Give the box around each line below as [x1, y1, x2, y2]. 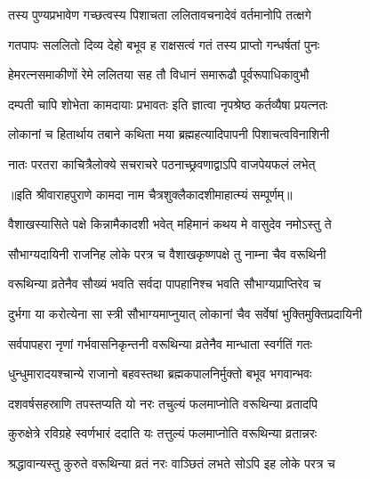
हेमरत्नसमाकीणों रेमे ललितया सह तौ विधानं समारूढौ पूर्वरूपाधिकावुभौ [8, 65, 310, 84]
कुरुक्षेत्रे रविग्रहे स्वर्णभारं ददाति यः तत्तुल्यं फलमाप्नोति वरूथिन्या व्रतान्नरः [8, 424, 318, 442]
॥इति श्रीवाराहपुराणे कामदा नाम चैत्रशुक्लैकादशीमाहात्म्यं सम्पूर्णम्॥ [8, 184, 293, 203]
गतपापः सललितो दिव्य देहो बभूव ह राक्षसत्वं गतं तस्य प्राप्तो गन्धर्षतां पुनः [8, 35, 320, 53]
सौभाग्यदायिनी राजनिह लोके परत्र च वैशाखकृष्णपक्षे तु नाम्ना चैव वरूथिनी [8, 244, 326, 263]
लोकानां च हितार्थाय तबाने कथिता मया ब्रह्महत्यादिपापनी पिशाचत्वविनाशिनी [8, 125, 330, 143]
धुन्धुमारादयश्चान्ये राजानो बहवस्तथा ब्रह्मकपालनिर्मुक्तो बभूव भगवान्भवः [8, 364, 312, 383]
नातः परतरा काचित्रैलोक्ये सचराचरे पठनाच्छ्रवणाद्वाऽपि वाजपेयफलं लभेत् [8, 154, 316, 173]
